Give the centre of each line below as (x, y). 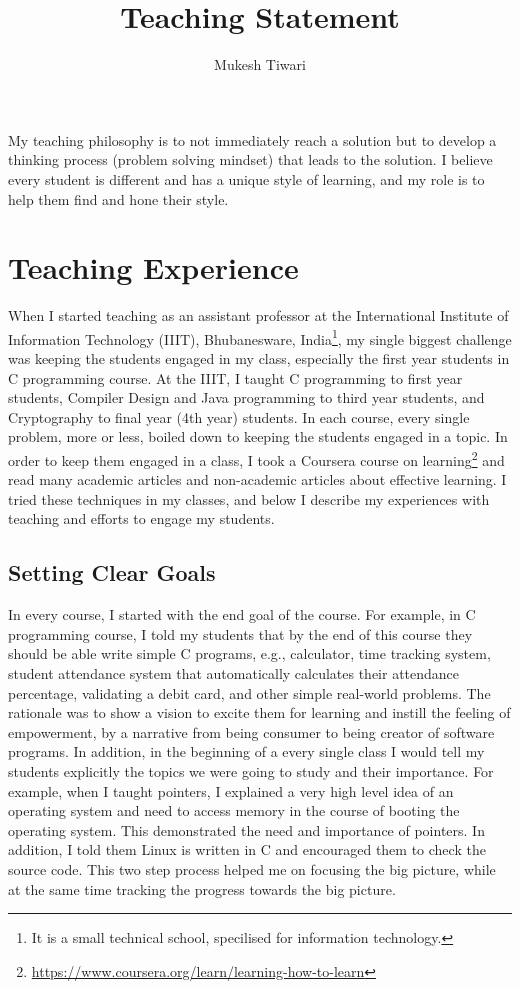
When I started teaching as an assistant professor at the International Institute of (258, 315)
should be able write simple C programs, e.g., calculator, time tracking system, (249, 653)
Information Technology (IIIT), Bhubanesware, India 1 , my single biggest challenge (260, 337)
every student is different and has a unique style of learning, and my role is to (246, 178)
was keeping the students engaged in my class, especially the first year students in (259, 358)
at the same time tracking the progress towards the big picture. (202, 888)
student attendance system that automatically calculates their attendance (234, 673)
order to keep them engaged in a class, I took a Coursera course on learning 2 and (256, 458)
